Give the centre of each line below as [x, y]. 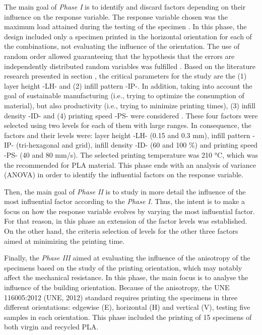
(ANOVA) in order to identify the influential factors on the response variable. [124, 175]
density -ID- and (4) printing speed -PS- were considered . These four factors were [131, 115]
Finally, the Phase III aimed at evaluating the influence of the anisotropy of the [127, 258]
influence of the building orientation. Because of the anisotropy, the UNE [117, 287]
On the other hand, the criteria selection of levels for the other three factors [121, 231]
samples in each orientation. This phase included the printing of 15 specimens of [128, 317]
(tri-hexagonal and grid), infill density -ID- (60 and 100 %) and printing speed [137, 145]
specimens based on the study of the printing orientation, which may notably [123, 267]
